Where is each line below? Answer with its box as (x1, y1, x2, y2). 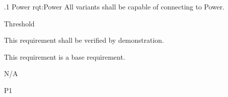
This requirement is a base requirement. (4, 51, 125, 62)
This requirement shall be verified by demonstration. (4, 35, 164, 45)
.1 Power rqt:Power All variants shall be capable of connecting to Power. (4, 1, 225, 11)
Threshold (4, 18, 35, 28)
